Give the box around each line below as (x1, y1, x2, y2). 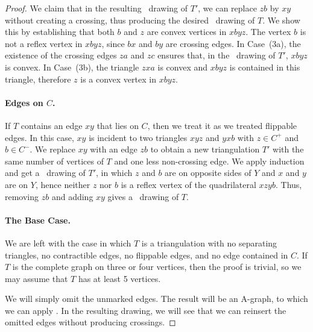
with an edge (90, 143, 138, 155)
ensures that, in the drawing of (157, 49, 276, 61)
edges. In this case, (5, 131, 74, 143)
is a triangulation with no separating (141, 236, 277, 249)
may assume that (5, 272, 68, 284)
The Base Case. (5, 213, 71, 226)
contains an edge (21, 119, 83, 131)
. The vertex (245, 25, 291, 38)
